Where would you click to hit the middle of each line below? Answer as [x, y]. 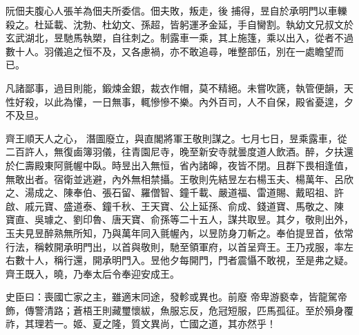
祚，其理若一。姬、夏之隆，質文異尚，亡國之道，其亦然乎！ [141, 324]
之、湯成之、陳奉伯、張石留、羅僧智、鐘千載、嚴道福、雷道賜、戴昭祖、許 [175, 192]
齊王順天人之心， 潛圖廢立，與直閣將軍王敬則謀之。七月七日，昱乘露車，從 [176, 138]
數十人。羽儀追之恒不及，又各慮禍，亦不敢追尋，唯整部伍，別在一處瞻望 [170, 51]
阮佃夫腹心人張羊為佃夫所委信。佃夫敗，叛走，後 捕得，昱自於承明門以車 [172, 10]
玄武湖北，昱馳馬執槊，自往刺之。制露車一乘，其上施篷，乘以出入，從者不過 [179, 38]
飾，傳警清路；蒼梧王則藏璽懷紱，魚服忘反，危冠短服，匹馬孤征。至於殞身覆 [179, 310]
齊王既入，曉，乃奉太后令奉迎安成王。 [93, 273]
